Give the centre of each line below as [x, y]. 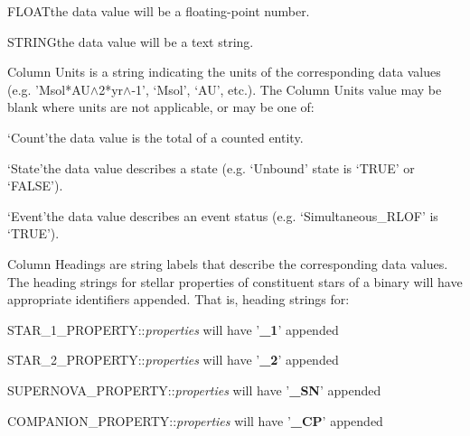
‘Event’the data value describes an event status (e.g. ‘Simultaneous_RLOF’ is [223, 215]
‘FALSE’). [35, 186]
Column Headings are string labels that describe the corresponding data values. [228, 263]
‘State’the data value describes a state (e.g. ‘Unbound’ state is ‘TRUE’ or [211, 167]
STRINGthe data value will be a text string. [131, 41]
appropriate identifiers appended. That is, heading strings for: [179, 299]
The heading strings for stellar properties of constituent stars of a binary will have [235, 281]
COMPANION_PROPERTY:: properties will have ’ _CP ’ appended [195, 420]
